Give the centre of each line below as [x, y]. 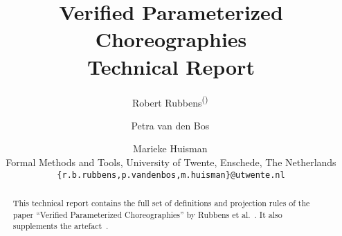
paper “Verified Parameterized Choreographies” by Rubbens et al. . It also [147, 214]
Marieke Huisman [170, 148]
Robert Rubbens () [170, 101]
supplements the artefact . [61, 226]
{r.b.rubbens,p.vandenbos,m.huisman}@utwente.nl [171, 175]
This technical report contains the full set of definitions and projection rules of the [161, 202]
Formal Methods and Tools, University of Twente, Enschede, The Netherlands [171, 162]
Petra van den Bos [170, 125]
